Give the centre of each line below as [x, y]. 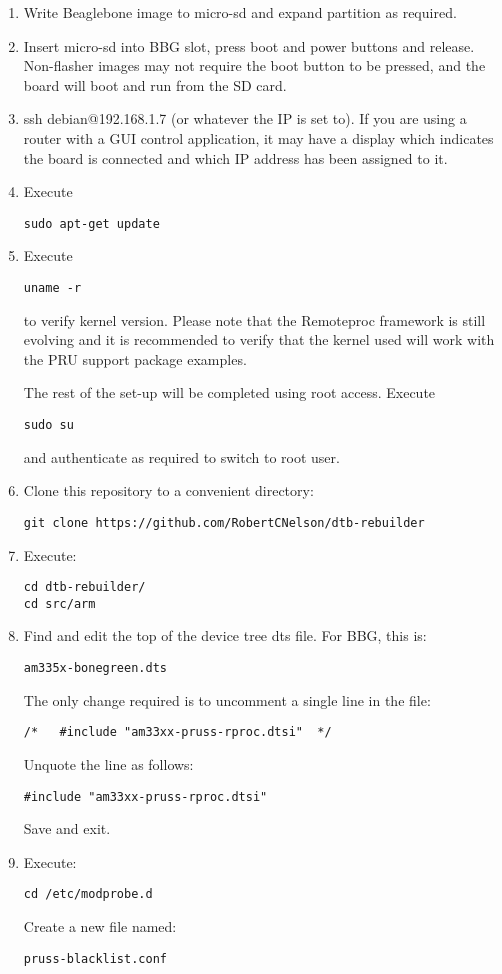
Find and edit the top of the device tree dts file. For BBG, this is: [225, 635]
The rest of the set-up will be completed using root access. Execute [229, 392]
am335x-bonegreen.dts [95, 668]
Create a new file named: [100, 926]
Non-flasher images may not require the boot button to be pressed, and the [254, 65]
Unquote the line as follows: [108, 763]
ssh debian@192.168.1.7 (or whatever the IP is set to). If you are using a [245, 118]
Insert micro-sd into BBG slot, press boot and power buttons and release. [249, 45]
